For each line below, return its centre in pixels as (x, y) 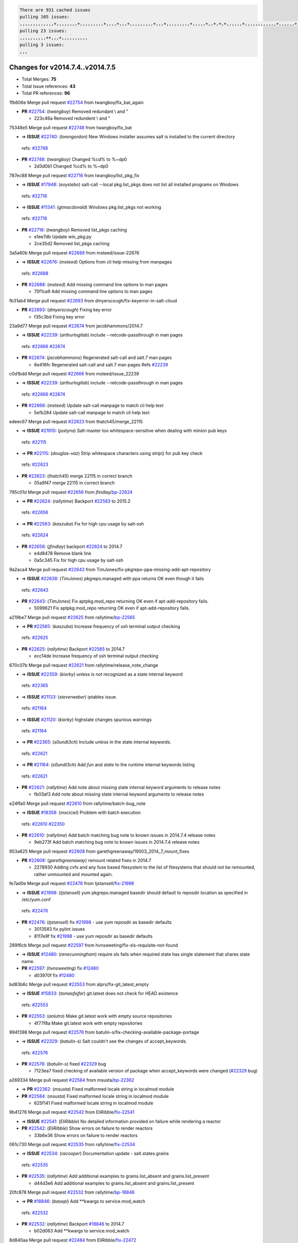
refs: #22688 (35, 273)
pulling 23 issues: (43, 31)
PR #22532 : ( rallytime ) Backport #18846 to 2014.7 (73, 1224)
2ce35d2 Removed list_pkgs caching (72, 244)
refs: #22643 (35, 590)
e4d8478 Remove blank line (63, 553)
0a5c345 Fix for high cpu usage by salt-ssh (79, 560)
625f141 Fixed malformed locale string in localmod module (94, 1103)
